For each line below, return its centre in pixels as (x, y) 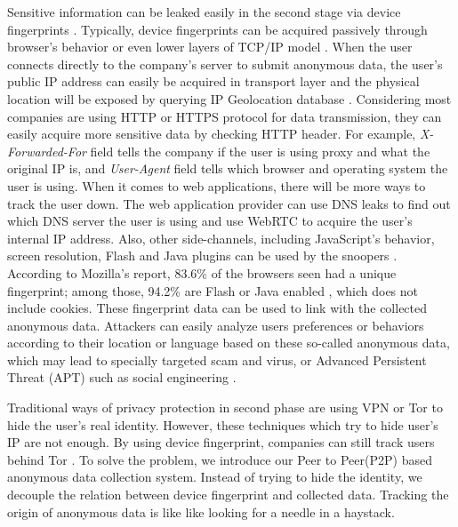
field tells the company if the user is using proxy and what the (260, 151)
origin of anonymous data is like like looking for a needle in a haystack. (201, 511)
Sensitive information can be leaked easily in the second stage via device (204, 12)
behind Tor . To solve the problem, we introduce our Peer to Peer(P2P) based (220, 459)
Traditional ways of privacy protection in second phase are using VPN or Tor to (225, 407)
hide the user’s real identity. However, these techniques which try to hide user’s (223, 424)
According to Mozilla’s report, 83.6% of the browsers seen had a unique (202, 272)
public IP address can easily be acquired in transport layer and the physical (213, 81)
